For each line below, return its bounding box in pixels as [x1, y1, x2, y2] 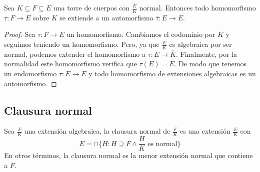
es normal [147, 140, 177, 148]
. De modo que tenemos [174, 58, 247, 69]
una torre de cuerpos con [53, 2, 130, 12]
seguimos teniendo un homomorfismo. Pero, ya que [4, 39, 159, 49]
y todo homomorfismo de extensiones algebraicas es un [88, 68, 256, 79]
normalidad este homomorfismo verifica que [4, 58, 137, 69]
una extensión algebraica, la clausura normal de [24, 126, 170, 136]
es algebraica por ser [169, 39, 232, 49]
